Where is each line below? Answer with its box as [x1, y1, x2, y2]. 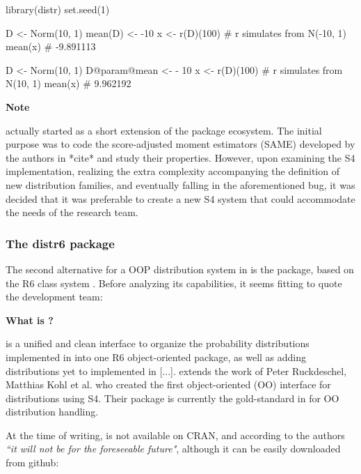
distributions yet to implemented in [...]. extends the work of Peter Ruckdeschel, [6, 363, 347, 378]
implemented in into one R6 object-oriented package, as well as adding [6, 349, 307, 364]
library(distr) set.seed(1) [6, 2, 110, 16]
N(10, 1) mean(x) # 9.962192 [6, 76, 131, 91]
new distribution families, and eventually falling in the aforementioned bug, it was [6, 177, 355, 192]
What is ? [6, 312, 54, 327]
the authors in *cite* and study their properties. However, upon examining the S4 [6, 150, 355, 165]
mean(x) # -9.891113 [6, 39, 96, 54]
